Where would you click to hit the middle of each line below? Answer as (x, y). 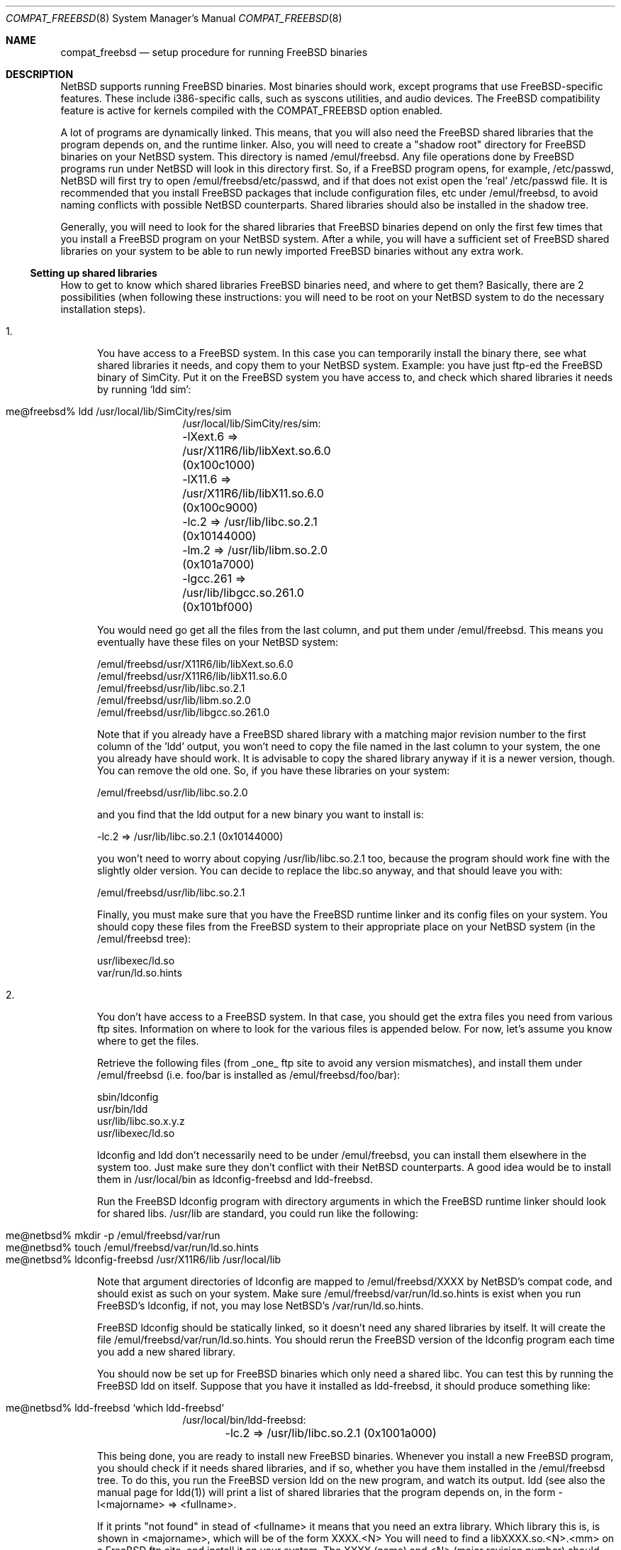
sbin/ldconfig (128, 1097)
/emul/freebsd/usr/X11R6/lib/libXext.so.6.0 (195, 664)
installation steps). (103, 309)
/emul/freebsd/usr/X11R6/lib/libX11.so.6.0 (192, 676)
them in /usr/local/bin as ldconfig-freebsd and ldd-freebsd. (235, 1179)
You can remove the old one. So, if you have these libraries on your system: (274, 770)
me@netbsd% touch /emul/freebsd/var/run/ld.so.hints (132, 1247)
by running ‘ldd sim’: (144, 389)
